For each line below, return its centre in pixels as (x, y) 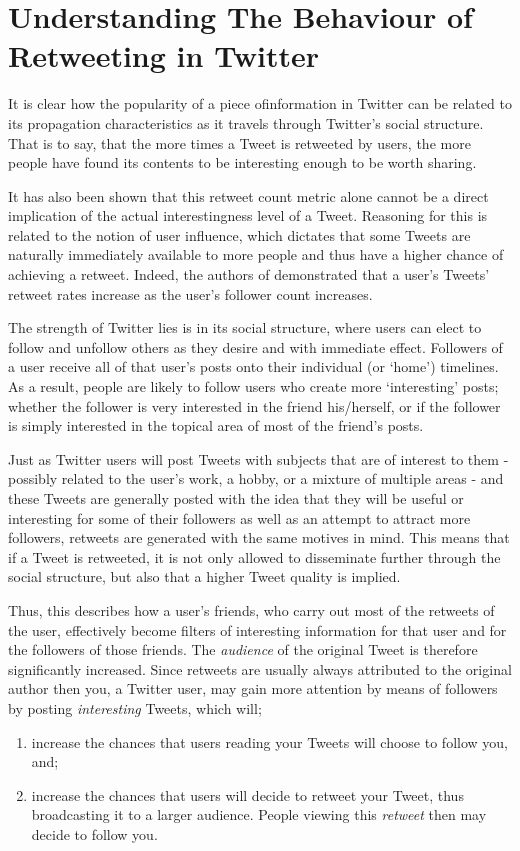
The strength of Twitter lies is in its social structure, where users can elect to (245, 327)
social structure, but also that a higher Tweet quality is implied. (204, 576)
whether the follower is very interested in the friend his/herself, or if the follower (254, 405)
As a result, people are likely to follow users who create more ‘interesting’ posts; (253, 386)
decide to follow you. (94, 833)
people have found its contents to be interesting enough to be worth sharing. (242, 162)
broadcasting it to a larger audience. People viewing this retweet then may (259, 814)
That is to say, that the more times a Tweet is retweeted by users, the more (239, 142)
